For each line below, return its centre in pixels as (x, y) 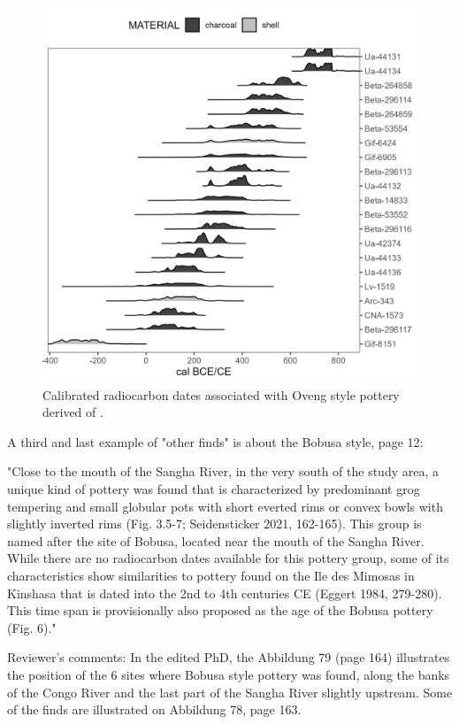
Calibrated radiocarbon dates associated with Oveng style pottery (221, 394)
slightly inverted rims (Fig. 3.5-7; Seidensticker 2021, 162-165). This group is (214, 524)
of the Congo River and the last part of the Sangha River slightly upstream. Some (230, 692)
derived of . (73, 412)
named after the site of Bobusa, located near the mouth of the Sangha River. (216, 540)
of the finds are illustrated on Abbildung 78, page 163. (154, 709)
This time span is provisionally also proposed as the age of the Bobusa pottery (220, 610)
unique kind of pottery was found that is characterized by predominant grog (214, 488)
